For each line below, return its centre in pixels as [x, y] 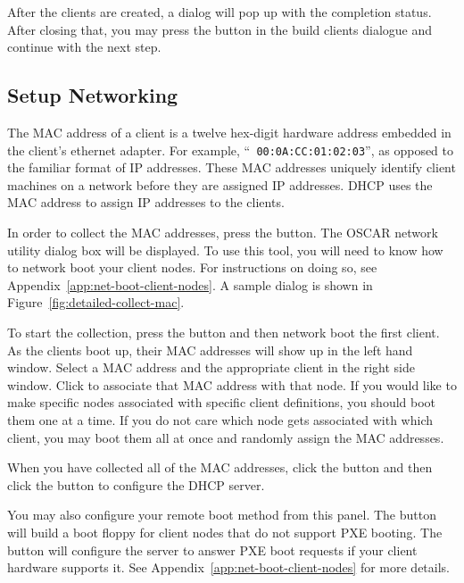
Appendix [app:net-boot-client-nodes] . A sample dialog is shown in [190, 284]
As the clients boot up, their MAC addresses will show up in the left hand [210, 350]
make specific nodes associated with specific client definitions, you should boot [222, 402]
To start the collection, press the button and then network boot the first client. [224, 332]
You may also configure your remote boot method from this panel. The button [222, 515]
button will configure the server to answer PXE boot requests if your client [212, 550]
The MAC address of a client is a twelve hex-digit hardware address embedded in [229, 132]
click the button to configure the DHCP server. [136, 484]
